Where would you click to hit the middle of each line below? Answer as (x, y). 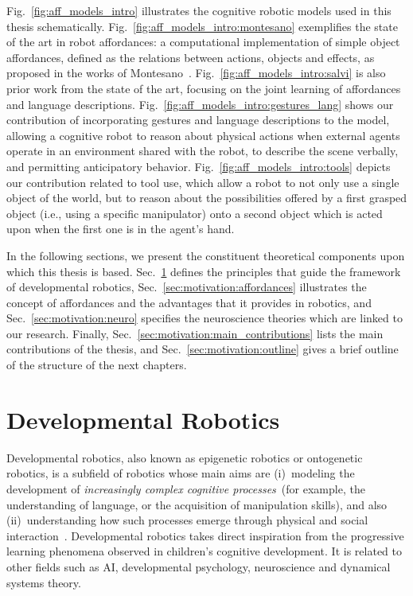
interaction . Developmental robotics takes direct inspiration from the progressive (205, 535)
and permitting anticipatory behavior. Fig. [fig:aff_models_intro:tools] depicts (199, 166)
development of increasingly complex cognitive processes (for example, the (186, 488)
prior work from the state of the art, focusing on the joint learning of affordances (204, 88)
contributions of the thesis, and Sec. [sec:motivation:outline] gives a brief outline (203, 349)
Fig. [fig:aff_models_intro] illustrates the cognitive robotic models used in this (199, 10)
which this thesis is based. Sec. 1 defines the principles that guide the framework (204, 271)
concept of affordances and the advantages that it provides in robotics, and (189, 302)
